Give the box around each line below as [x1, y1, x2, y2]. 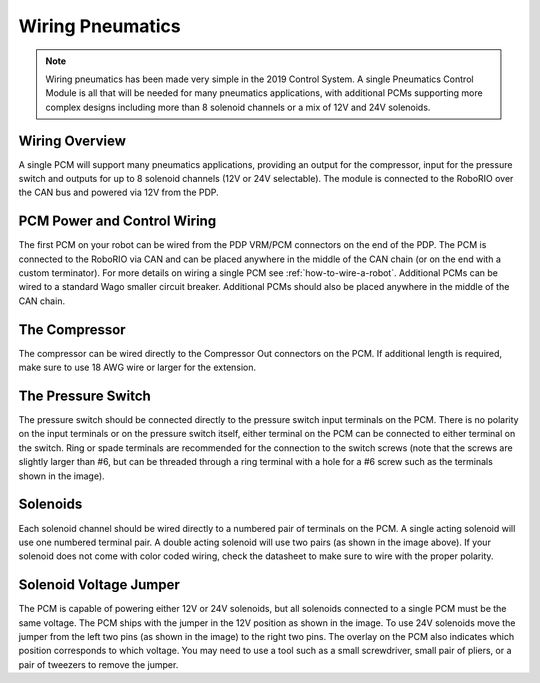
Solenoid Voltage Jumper [18, 576, 180, 594]
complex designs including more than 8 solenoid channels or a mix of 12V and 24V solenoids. [45, 101, 431, 113]
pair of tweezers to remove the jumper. [18, 658, 179, 670]
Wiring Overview [18, 132, 127, 149]
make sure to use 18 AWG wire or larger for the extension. [18, 361, 257, 374]
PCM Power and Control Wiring [18, 213, 217, 230]
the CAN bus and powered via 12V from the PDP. [18, 186, 219, 199]
